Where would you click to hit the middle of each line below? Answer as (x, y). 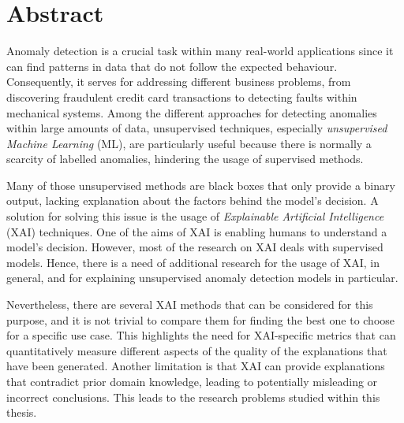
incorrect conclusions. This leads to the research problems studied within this (193, 397)
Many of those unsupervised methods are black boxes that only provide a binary (201, 185)
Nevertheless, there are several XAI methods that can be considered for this (190, 304)
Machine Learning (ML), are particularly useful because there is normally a (189, 143)
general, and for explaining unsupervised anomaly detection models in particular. (202, 278)
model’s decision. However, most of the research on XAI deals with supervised (195, 247)
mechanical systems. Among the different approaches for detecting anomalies (192, 112)
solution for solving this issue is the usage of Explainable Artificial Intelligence (195, 216)
